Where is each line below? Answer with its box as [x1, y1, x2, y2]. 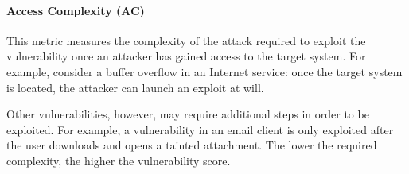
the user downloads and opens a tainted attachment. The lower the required [6, 137, 377, 153]
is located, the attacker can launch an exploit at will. [6, 79, 264, 95]
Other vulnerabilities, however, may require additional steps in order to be [6, 106, 369, 122]
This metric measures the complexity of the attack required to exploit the [6, 32, 366, 48]
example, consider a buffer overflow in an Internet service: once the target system [6, 63, 403, 79]
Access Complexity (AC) [6, 2, 145, 18]
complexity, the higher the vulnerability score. [6, 152, 231, 168]
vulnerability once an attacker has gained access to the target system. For [6, 48, 366, 64]
